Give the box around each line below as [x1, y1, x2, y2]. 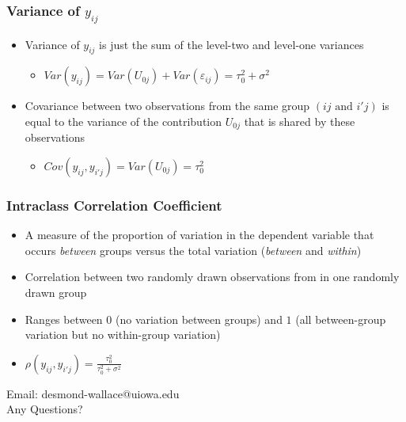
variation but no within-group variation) [25, 326, 221, 343]
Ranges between [25, 310, 103, 327]
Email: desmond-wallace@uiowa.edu [6, 385, 180, 401]
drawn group [25, 284, 87, 300]
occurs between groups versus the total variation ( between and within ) [25, 241, 362, 258]
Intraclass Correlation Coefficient [6, 195, 222, 215]
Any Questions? [6, 401, 83, 417]
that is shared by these [244, 112, 355, 129]
